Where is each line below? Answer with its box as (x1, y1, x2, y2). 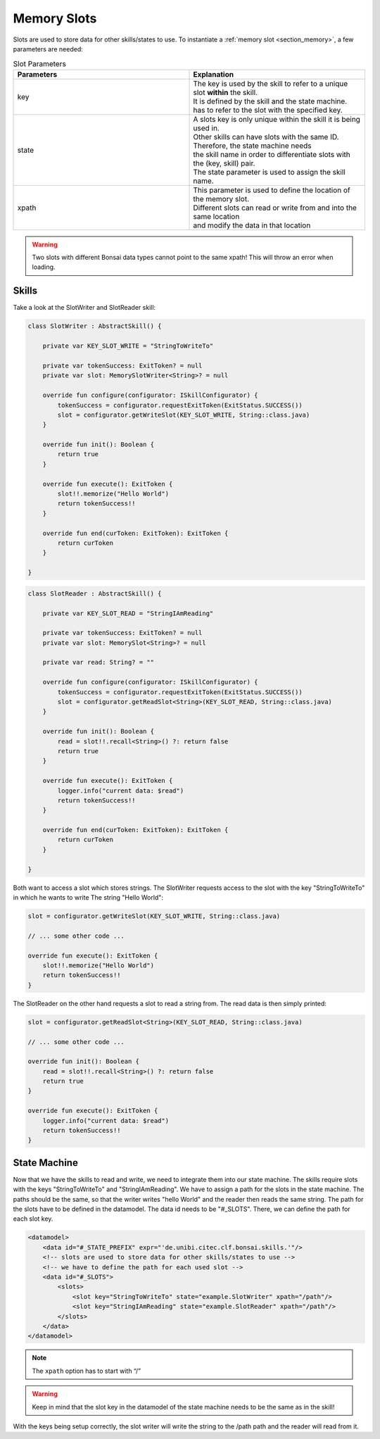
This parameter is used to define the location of (193, 185, 351, 195)
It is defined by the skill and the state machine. (193, 96, 348, 106)
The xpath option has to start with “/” (32, 1366, 141, 1375)
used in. (193, 123, 220, 133)
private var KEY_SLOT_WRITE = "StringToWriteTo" (42, 342, 214, 350)
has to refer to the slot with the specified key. (193, 105, 343, 115)
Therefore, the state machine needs (193, 141, 312, 151)
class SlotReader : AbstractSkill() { (27, 589, 162, 598)
